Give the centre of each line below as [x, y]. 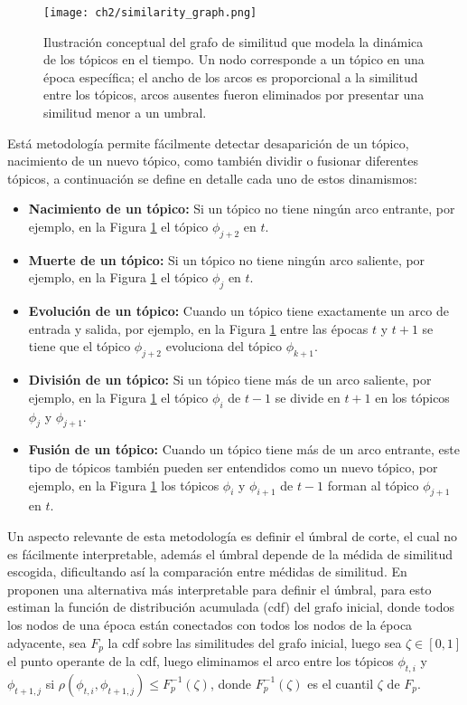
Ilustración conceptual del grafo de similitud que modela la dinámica [233, 41]
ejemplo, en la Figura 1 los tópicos [124, 485]
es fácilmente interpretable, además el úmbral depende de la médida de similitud [230, 553]
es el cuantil [341, 683]
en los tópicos [412, 397]
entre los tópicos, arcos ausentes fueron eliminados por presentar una [234, 95]
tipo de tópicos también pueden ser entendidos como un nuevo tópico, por [233, 467]
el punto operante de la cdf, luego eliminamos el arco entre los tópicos [201, 660]
